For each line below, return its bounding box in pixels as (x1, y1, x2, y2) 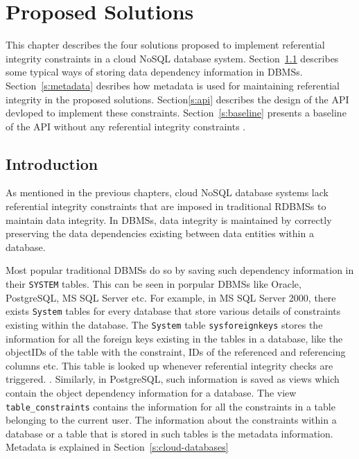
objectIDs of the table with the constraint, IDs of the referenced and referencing (6, 345, 346, 359)
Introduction (6, 153, 98, 174)
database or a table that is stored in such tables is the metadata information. (6, 426, 333, 440)
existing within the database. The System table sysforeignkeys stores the (6, 317, 323, 331)
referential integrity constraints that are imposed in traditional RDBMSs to (6, 199, 326, 214)
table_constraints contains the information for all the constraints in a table (6, 399, 335, 413)
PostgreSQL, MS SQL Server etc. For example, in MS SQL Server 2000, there (6, 290, 336, 304)
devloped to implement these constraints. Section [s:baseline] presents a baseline (6, 105, 347, 120)
